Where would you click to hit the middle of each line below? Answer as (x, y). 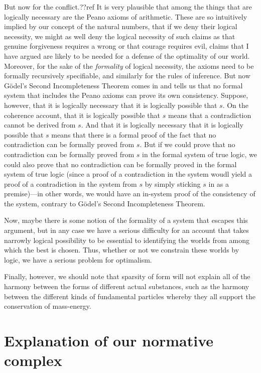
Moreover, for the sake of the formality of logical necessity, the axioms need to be (129, 66)
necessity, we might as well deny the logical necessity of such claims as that (120, 36)
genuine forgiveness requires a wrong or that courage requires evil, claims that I (126, 46)
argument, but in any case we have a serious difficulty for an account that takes (126, 230)
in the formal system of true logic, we (200, 154)
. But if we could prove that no (187, 144)
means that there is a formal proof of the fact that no (134, 134)
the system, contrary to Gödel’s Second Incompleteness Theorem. (105, 203)
